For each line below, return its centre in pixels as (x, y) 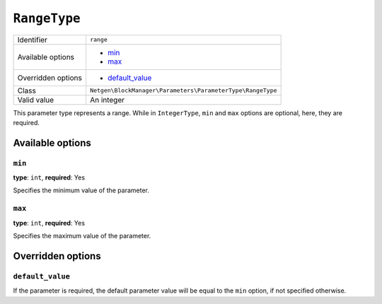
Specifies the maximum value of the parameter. (82, 236)
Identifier (32, 40)
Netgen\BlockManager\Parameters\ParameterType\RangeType (183, 91)
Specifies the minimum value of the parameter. (81, 190)
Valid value (36, 100)
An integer (107, 100)
